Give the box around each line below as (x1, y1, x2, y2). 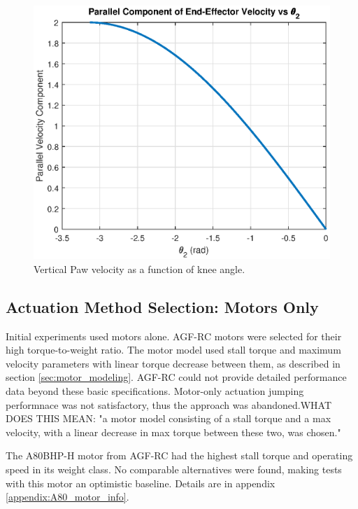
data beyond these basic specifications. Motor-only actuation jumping (6, 384, 304, 398)
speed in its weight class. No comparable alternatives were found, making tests (6, 461, 342, 476)
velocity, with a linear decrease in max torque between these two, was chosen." (6, 424, 341, 439)
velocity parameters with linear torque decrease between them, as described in (6, 356, 341, 370)
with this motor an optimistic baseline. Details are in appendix (6, 475, 275, 490)
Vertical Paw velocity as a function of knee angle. (34, 261, 245, 276)
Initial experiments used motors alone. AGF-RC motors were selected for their (6, 328, 342, 343)
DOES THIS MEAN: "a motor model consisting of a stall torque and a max (6, 411, 331, 426)
